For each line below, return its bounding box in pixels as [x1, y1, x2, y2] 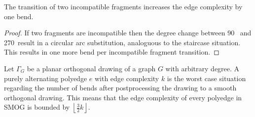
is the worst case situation [167, 73, 246, 83]
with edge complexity [94, 73, 159, 83]
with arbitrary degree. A [165, 63, 240, 73]
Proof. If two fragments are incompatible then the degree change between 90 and [4, 28, 252, 38]
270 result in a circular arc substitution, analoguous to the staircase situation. [4, 37, 241, 47]
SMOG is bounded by [4, 102, 70, 112]
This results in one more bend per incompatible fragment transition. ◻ [4, 47, 219, 57]
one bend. [4, 11, 34, 21]
